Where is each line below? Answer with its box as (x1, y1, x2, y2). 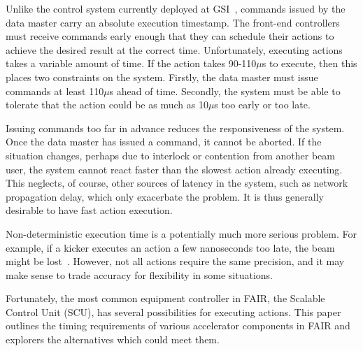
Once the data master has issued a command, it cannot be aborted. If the (6, 134, 322, 149)
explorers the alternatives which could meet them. (6, 332, 220, 347)
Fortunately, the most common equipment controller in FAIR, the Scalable (6, 291, 325, 306)
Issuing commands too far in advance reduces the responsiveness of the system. (6, 120, 345, 135)
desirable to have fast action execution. (6, 203, 173, 217)
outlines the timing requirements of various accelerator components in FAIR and (6, 318, 350, 333)
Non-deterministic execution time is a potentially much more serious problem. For (6, 226, 357, 241)
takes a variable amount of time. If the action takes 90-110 (6, 56, 257, 71)
